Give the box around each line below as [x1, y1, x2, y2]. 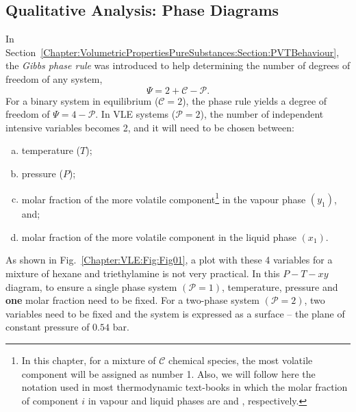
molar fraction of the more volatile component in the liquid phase [21, 229, 296, 244]
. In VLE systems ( [95, 107, 176, 121]
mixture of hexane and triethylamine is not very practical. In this [5, 266, 280, 280]
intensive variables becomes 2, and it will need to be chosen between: [5, 120, 294, 134]
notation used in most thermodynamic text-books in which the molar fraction [21, 380, 348, 394]
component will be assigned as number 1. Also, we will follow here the [21, 366, 316, 381]
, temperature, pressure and [221, 279, 338, 294]
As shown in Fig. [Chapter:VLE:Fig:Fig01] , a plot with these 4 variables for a [5, 253, 333, 267]
